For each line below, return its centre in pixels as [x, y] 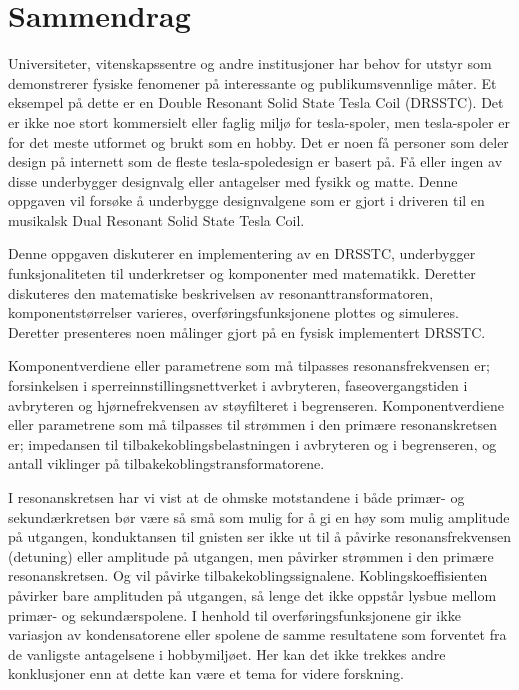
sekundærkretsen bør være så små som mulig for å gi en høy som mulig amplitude [259, 516]
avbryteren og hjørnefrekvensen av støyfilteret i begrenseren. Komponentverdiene [256, 404]
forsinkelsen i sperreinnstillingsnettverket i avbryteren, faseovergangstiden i [238, 385]
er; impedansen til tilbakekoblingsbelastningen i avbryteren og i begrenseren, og [252, 443]
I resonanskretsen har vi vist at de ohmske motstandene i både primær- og [236, 497]
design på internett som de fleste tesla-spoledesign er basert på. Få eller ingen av [255, 161]
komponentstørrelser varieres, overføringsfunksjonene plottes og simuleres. [233, 312]
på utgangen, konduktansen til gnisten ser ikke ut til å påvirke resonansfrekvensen [260, 536]
